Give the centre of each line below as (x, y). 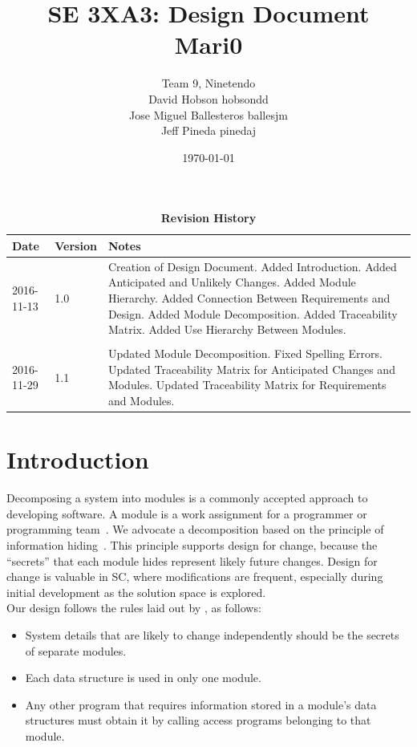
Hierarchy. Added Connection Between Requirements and (249, 297)
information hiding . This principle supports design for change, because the (192, 544)
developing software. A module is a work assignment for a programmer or (187, 513)
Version (76, 245)
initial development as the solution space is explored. (136, 592)
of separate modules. (76, 650)
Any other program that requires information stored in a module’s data (201, 704)
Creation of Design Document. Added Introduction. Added (252, 266)
